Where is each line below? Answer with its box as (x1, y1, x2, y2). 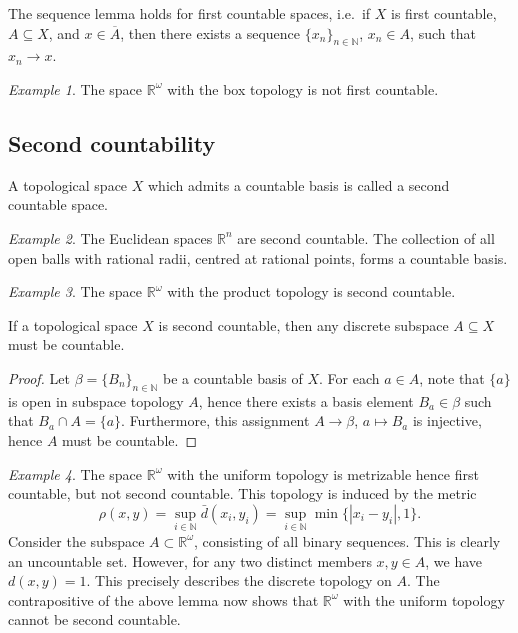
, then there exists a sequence (120, 22, 301, 43)
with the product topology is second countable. (167, 281, 456, 302)
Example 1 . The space (8, 78, 143, 99)
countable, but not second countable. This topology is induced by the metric (8, 483, 477, 504)
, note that (419, 367, 485, 388)
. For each (319, 367, 380, 388)
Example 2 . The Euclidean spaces (8, 227, 213, 248)
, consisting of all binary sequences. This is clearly (194, 530, 501, 551)
